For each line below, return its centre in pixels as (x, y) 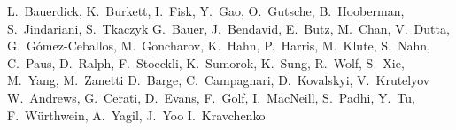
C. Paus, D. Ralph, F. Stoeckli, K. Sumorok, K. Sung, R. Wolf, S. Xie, (206, 62)
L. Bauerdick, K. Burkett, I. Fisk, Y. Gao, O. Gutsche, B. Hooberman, (206, 11)
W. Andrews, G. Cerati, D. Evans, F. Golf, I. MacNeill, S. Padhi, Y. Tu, (211, 97)
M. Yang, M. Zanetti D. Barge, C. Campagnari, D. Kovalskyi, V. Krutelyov (219, 80)
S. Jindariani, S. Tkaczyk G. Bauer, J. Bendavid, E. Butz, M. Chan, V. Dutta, (228, 28)
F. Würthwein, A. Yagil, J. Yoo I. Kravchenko (136, 115)
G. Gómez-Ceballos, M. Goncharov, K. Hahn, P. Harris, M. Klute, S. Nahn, (219, 46)
